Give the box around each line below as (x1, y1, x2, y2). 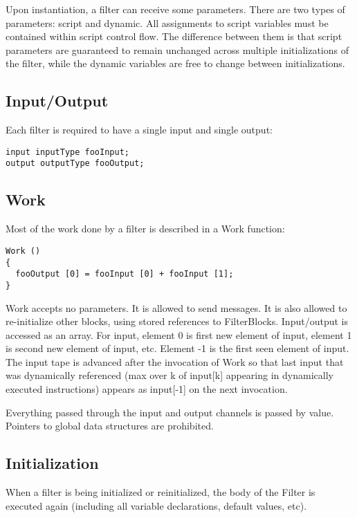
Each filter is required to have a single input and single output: (6, 122, 273, 137)
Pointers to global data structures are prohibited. (6, 418, 214, 433)
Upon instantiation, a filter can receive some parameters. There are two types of (6, 2, 345, 16)
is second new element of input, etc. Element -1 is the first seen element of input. (6, 341, 349, 355)
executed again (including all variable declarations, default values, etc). (6, 498, 307, 512)
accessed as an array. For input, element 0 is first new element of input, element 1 (6, 327, 352, 342)
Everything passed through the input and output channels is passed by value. (6, 405, 334, 419)
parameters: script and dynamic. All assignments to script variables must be (6, 15, 329, 30)
